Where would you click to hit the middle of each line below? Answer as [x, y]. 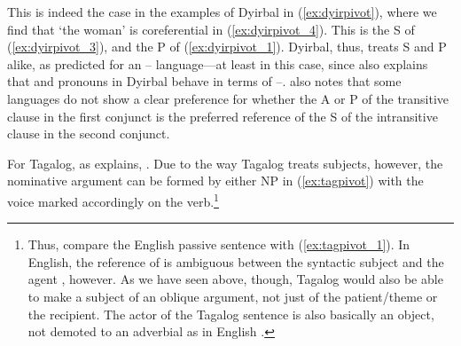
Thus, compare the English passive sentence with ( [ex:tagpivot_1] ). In [219, 244]
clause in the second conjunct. [89, 134]
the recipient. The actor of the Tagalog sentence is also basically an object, [231, 314]
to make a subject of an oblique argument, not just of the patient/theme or [233, 296]
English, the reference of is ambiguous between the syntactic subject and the [236, 261]
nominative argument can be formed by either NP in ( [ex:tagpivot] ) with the [215, 181]
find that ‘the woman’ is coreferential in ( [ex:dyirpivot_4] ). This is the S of [211, 29]
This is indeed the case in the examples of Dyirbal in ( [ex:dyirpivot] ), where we [222, 12]
